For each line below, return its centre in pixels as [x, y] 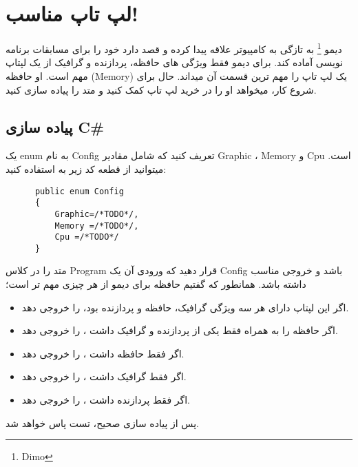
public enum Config [79, 191]
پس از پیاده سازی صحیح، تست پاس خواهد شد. [102, 423]
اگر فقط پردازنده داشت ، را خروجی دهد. [106, 400]
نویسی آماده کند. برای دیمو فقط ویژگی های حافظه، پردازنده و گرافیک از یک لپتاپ [175, 62]
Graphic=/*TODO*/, [97, 214]
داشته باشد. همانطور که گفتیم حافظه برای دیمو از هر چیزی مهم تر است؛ [156, 284]
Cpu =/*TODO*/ [87, 237]
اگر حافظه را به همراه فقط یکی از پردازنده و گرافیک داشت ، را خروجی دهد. [180, 330]
